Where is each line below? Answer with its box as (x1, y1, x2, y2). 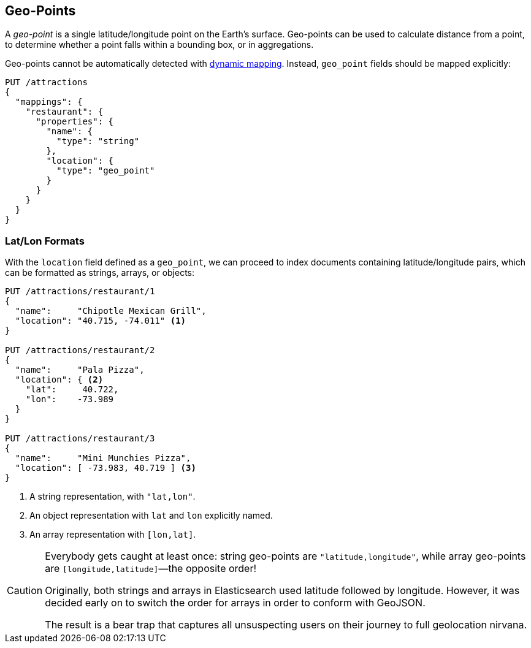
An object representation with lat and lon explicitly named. (29, 510, 273, 521)
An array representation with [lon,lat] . (29, 529, 196, 540)
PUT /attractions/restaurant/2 (5, 345, 155, 356)
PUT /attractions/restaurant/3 (5, 433, 155, 444)
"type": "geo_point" (56, 166, 155, 176)
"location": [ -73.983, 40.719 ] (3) (15, 463, 196, 473)
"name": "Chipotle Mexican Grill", (15, 306, 207, 316)
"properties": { (36, 116, 114, 127)
